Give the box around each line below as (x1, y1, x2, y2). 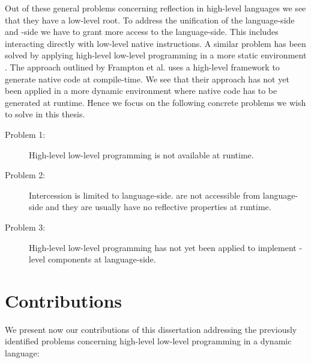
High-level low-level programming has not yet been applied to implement (29, 241, 297, 253)
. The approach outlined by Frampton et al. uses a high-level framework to (5, 60, 280, 73)
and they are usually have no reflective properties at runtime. (46, 200, 271, 213)
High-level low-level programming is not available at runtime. (29, 148, 254, 161)
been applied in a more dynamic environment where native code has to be (5, 84, 277, 97)
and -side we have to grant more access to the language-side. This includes (5, 25, 279, 38)
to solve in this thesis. (5, 108, 85, 120)
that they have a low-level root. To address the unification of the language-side (5, 13, 295, 26)
